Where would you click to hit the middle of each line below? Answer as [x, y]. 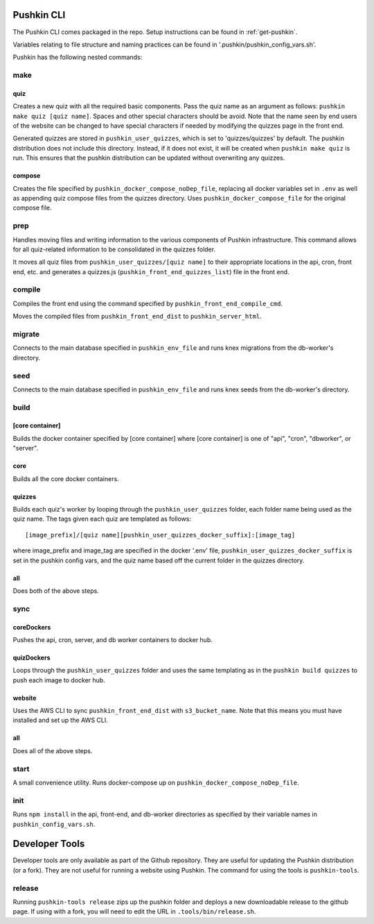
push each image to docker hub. [59, 680]
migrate [26, 334]
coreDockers [32, 627]
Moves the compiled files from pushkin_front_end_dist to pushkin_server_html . [137, 317]
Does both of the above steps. [56, 591]
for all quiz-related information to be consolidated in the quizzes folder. [114, 249]
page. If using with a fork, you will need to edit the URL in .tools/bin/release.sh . [134, 912]
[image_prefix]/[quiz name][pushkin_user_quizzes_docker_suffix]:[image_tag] [160, 535]
